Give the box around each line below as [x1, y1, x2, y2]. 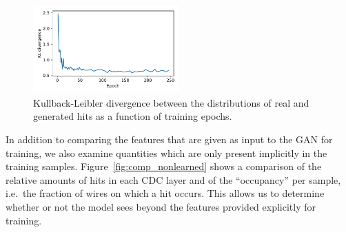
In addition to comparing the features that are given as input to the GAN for [6, 131, 333, 146]
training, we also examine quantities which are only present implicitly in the [6, 145, 327, 160]
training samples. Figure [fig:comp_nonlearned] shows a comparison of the [6, 159, 322, 173]
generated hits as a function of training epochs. [33, 109, 232, 123]
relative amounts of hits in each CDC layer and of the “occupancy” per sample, [6, 172, 341, 187]
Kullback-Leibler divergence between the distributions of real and [33, 95, 309, 109]
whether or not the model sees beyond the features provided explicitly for [6, 199, 316, 213]
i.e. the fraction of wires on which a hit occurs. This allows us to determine [6, 186, 325, 200]
